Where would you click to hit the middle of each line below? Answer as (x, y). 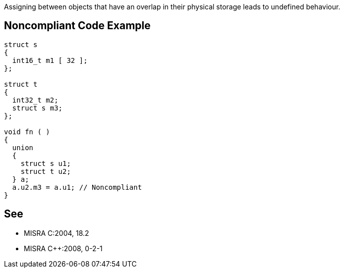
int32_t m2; (35, 100)
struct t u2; (46, 171)
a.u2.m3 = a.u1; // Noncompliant (77, 187)
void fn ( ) (27, 132)
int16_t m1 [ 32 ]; (50, 60)
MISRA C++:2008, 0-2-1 (63, 248)
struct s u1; (46, 163)
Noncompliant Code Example (77, 26)
